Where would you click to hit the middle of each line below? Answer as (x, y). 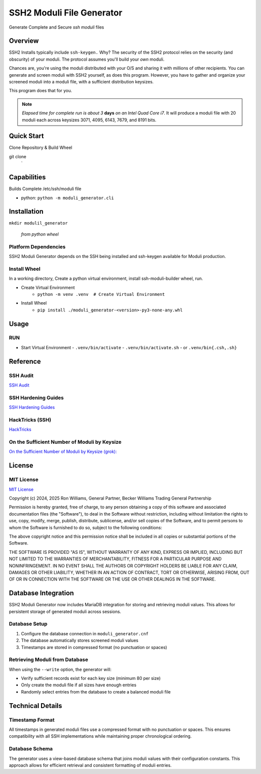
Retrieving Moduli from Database (49, 660)
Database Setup (28, 624)
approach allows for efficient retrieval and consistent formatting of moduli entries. (90, 765)
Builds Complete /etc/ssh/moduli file (45, 189)
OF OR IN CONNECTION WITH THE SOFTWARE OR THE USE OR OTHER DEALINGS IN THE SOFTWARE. (112, 579)
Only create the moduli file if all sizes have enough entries (79, 685)
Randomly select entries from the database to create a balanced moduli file (96, 692)
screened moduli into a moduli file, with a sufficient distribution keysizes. (81, 82)
